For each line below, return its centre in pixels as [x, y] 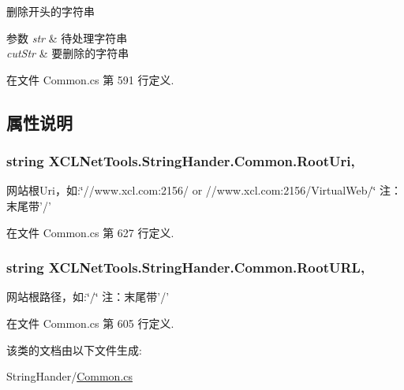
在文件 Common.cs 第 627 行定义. [90, 232]
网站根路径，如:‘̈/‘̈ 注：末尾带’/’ [88, 297]
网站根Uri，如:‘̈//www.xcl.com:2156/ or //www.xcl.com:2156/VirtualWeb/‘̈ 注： [204, 190]
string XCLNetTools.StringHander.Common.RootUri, [181, 161]
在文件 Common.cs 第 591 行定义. [90, 79]
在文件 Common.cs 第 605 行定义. [90, 323]
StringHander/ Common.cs [70, 376]
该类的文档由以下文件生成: [74, 349]
